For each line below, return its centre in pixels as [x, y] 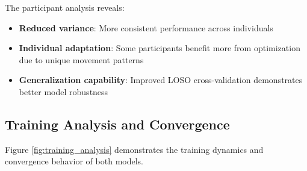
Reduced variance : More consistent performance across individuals [146, 27]
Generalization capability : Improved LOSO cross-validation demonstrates [161, 80]
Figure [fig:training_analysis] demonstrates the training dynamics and [134, 149]
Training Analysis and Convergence [117, 124]
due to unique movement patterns [81, 59]
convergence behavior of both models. [74, 161]
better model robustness [64, 91]
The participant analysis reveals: [65, 7]
